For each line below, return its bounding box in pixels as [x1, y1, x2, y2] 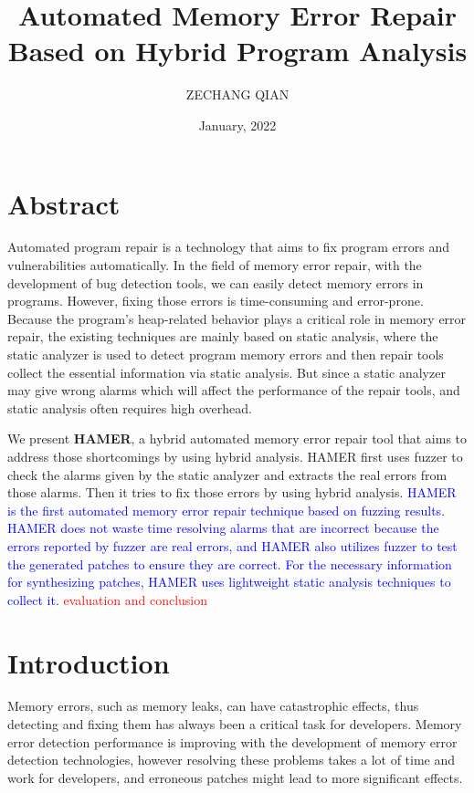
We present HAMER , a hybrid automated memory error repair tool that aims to [7, 429, 468, 448]
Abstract [7, 184, 121, 222]
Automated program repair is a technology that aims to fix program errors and [7, 237, 449, 256]
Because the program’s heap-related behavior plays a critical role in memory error [7, 308, 467, 328]
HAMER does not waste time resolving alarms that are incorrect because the [7, 518, 439, 537]
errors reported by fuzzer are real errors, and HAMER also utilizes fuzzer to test [7, 536, 458, 555]
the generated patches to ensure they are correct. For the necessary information [7, 554, 452, 573]
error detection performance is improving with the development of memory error [7, 732, 458, 751]
